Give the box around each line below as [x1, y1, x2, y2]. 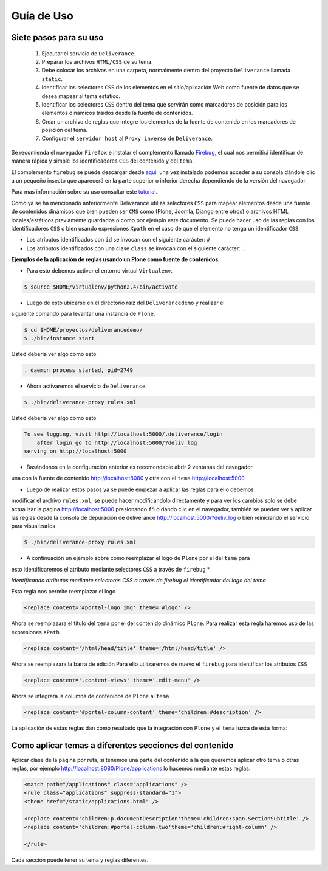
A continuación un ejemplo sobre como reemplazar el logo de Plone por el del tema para [26, 554, 250, 562]
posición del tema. [41, 127, 88, 134]
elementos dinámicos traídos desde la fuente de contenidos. [41, 110, 193, 117]
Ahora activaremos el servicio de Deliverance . [26, 382, 148, 390]
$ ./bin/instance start [24, 335, 95, 342]
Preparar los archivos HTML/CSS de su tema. [41, 58, 153, 65]
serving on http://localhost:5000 [24, 447, 127, 455]
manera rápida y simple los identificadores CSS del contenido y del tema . [11, 157, 194, 164]
